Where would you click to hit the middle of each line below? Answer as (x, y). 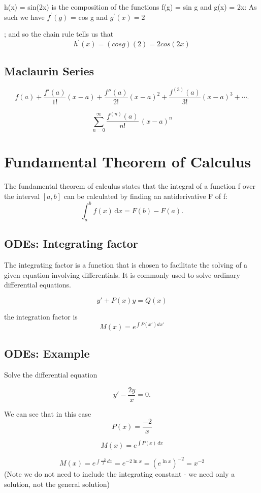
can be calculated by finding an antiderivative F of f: (145, 196)
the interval (22, 196)
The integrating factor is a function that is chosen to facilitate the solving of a (126, 265)
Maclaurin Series (49, 70)
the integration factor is (41, 316)
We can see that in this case (48, 413)
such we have (24, 17)
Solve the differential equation (51, 375)
